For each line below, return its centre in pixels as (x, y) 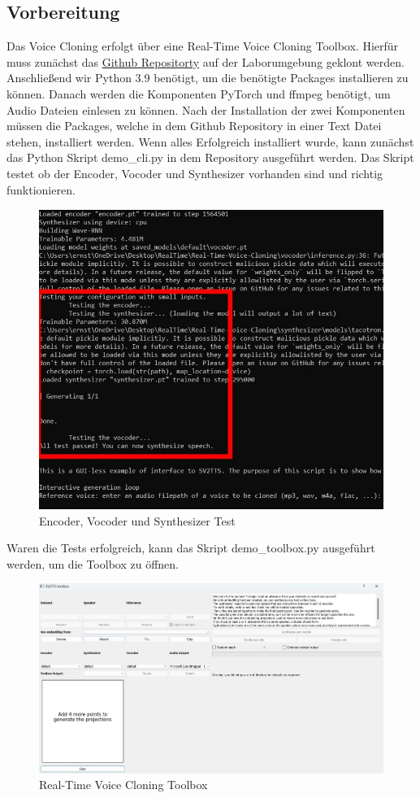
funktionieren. (41, 189)
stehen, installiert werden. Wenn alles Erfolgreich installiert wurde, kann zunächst (210, 141)
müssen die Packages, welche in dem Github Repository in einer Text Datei (194, 126)
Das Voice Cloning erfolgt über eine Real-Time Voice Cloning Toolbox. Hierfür (203, 46)
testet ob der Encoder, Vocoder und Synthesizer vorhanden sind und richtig (195, 173)
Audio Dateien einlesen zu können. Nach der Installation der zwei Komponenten (206, 109)
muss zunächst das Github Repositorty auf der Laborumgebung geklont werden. (206, 61)
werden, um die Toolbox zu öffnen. (93, 563)
